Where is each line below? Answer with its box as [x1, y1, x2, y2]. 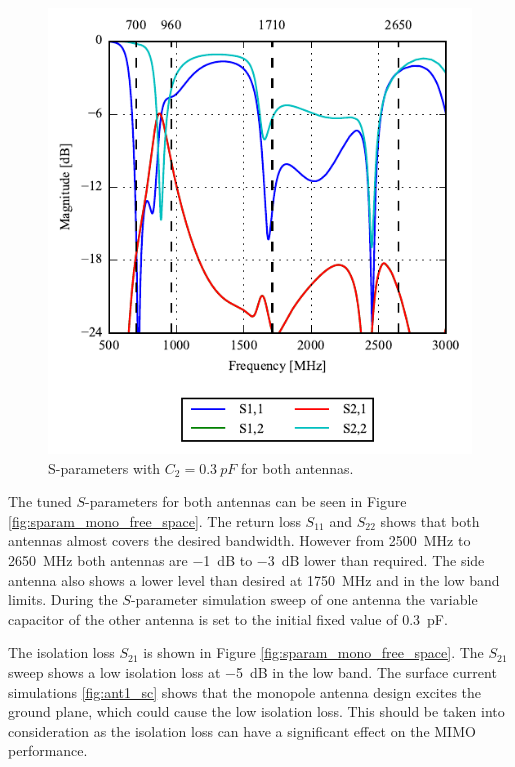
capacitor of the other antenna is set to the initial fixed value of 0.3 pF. [8, 608, 448, 629]
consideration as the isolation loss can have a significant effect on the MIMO [8, 720, 476, 741]
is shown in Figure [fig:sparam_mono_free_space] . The [143, 642, 484, 663]
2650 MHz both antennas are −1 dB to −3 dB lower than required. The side [8, 550, 485, 571]
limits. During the [8, 589, 118, 610]
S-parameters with [48, 457, 161, 478]
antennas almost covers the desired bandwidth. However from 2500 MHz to [8, 530, 471, 551]
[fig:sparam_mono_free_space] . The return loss [8, 510, 301, 531]
